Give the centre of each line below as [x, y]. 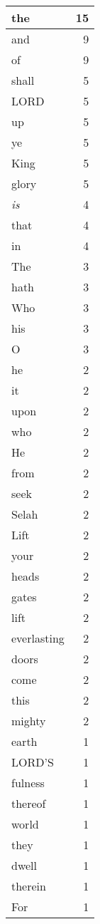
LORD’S [33, 762]
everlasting [38, 638]
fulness [28, 783]
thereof [29, 803]
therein [29, 886]
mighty [29, 721]
